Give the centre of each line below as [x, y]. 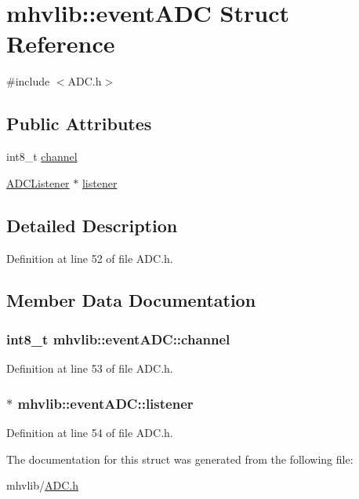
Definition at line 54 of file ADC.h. [90, 432]
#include [28, 81]
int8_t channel [42, 157]
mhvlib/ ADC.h [42, 485]
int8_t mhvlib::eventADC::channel [118, 339]
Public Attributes [79, 124]
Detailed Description [92, 225]
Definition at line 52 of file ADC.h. [90, 258]
